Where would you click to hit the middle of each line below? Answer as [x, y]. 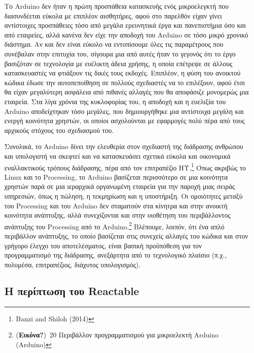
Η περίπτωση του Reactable [72, 290]
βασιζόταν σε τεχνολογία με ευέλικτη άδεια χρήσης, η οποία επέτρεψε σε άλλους [118, 63]
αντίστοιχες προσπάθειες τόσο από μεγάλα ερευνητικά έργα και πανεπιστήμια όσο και [125, 25]
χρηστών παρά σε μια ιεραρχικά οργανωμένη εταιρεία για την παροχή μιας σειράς [120, 186]
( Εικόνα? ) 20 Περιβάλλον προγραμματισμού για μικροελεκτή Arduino [117, 335]
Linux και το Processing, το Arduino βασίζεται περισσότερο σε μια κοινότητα [116, 176]
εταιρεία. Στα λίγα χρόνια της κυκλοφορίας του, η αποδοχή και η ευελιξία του [115, 101]
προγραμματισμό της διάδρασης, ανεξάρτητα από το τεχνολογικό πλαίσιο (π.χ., [116, 255]
